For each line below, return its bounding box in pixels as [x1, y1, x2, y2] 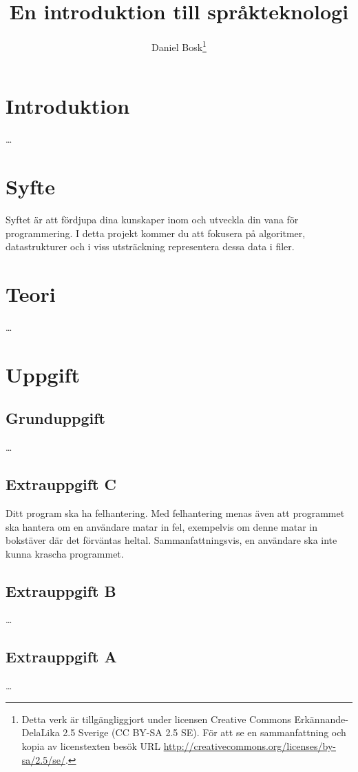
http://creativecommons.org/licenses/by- [163, 739, 337, 753]
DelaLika [21, 725, 60, 740]
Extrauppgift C [6, 474, 116, 495]
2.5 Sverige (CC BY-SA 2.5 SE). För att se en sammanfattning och [63, 725, 346, 740]
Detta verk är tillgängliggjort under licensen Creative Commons [21, 711, 291, 726]
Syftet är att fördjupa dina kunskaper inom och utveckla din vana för [6, 212, 299, 227]
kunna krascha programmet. [6, 546, 124, 560]
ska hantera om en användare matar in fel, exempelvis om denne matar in [6, 519, 317, 534]
